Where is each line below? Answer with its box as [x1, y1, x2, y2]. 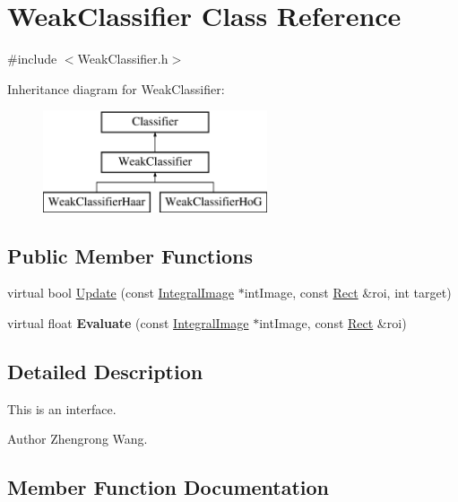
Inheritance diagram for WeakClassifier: [7, 79, 225, 98]
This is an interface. [7, 399, 117, 418]
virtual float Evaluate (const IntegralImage [7, 314, 249, 333]
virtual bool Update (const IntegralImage [7, 283, 234, 302]
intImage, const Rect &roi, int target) [244, 283, 452, 302]
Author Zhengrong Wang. [7, 429, 148, 448]
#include [7, 49, 57, 68]
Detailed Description [7, 358, 203, 385]
